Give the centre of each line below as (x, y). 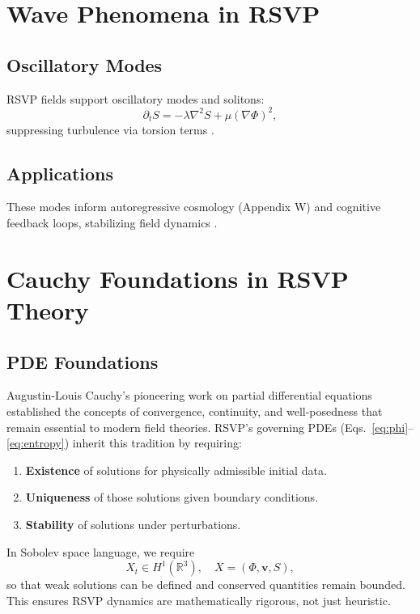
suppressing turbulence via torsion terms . (110, 129)
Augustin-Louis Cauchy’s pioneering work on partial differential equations (189, 395)
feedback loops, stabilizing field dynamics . (112, 223)
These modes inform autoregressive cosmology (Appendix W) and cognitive (194, 207)
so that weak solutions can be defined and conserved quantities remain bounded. (206, 584)
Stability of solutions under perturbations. (133, 524)
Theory (48, 310)
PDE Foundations (83, 361)
